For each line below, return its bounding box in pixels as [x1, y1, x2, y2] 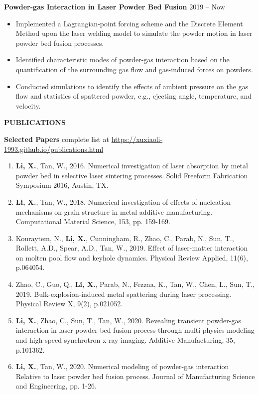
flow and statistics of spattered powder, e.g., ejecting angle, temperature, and [15, 91, 252, 101]
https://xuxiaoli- [111, 133, 163, 144]
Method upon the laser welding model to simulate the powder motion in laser [15, 28, 253, 38]
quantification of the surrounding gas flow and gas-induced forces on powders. [15, 64, 253, 74]
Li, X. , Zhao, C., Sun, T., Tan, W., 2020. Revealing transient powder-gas [15, 315, 241, 325]
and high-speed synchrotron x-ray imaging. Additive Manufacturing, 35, [15, 335, 236, 345]
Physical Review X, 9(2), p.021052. [15, 298, 123, 309]
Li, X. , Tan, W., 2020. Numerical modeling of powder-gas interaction [15, 361, 229, 372]
